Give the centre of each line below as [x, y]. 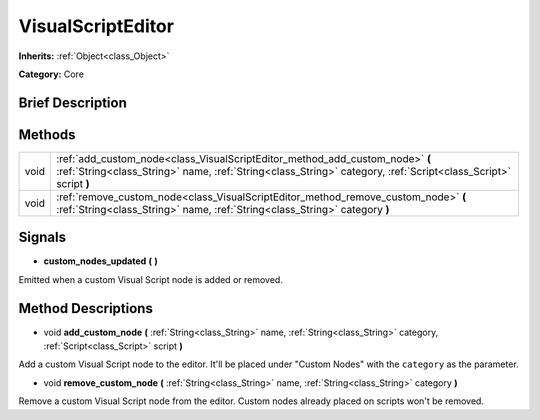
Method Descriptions [86, 308]
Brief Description [72, 102]
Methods [47, 134]
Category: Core [51, 74]
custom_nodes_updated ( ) [101, 261]
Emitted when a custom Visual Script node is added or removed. [151, 279]
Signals [42, 237]
